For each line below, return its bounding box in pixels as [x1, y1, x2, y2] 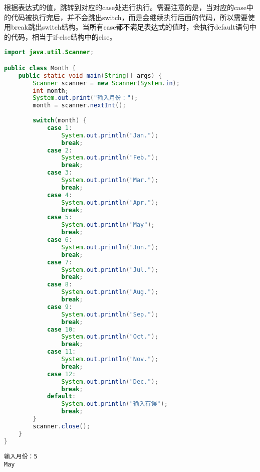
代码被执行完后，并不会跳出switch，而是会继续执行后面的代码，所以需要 [11, 12, 248, 22]
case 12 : [47, 370, 76, 378]
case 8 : [47, 281, 73, 288]
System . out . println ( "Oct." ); [61, 333, 158, 341]
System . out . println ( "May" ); [61, 221, 155, 229]
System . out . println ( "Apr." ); [61, 199, 158, 206]
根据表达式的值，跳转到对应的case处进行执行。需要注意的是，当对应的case [4, 2, 246, 12]
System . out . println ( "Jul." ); [61, 266, 158, 273]
